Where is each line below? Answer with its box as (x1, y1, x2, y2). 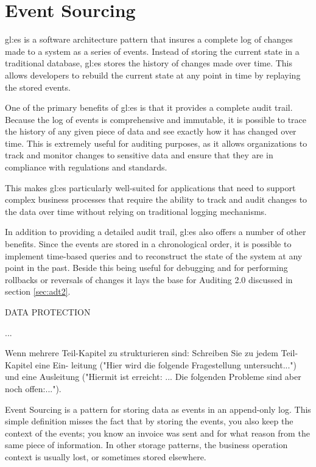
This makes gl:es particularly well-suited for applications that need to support (5, 181, 296, 194)
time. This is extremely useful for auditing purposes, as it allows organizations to (5, 136, 307, 149)
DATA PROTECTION (5, 306, 91, 318)
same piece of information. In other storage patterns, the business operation (5, 438, 288, 451)
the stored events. (5, 80, 71, 93)
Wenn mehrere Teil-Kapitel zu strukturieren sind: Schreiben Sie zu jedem (5, 346, 278, 359)
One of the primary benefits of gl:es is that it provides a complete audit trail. (5, 101, 293, 114)
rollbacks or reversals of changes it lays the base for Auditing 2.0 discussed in (5, 273, 293, 286)
